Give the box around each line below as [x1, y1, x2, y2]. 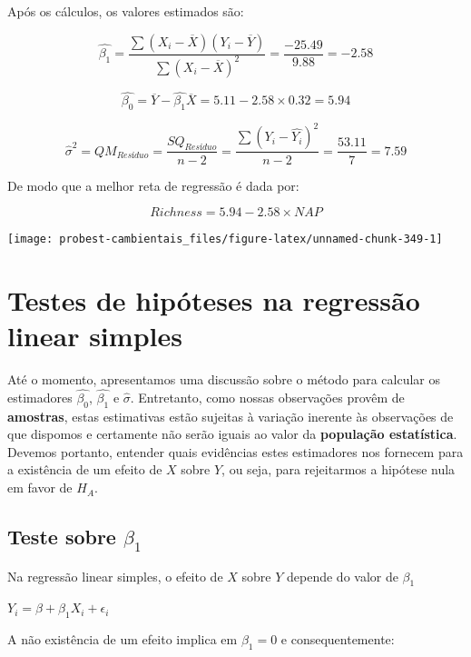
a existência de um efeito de [7, 460, 162, 479]
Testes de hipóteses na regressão [7, 281, 420, 318]
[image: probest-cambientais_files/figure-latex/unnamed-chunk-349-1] [7, 233, 443, 246]
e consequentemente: [280, 630, 395, 649]
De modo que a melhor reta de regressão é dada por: [7, 175, 299, 194]
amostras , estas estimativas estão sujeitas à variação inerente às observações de [7, 406, 454, 425]
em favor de [7, 478, 73, 497]
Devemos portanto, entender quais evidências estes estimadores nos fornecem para [7, 442, 464, 461]
